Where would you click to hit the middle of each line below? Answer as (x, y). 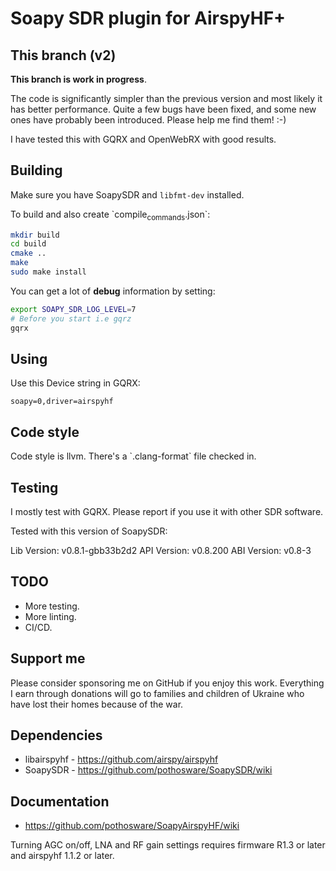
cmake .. (28, 253)
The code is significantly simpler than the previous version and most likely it (166, 98)
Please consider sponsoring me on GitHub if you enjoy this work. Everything (167, 683)
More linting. (50, 616)
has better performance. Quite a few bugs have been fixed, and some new (163, 109)
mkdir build (35, 235)
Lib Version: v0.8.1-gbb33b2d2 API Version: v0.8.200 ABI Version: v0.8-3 (161, 551)
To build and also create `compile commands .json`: (110, 215)
